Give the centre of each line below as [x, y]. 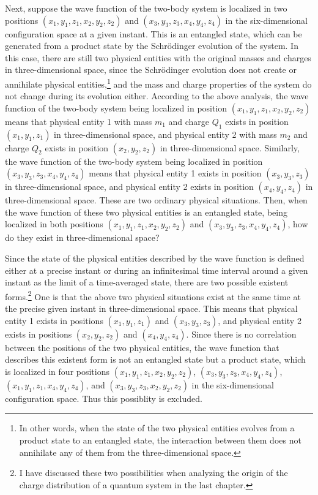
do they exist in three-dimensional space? [82, 237]
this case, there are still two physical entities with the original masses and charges [158, 57]
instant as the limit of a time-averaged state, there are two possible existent [147, 282]
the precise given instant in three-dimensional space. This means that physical [151, 308]
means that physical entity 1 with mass [79, 121]
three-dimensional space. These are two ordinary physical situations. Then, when [156, 200]
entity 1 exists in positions [54, 320]
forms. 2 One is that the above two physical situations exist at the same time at [153, 295]
